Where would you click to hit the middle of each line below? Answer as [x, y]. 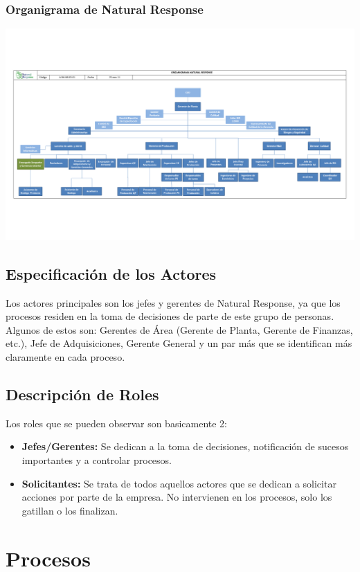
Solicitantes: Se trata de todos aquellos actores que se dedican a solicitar [179, 483]
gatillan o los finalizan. [70, 510]
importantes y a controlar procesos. [97, 460]
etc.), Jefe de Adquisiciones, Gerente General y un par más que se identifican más [179, 343]
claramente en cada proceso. [65, 357]
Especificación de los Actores [111, 273]
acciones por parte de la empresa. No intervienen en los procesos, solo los [177, 497]
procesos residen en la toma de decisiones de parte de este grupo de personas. [170, 316]
